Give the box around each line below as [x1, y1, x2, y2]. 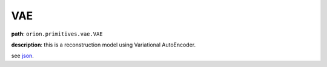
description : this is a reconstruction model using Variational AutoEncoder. [11, 41, 196, 48]
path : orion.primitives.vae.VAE [11, 30, 103, 37]
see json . [11, 52, 35, 60]
